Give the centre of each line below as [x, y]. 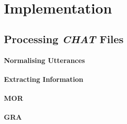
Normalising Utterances [45, 60]
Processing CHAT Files [64, 39]
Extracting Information [44, 79]
